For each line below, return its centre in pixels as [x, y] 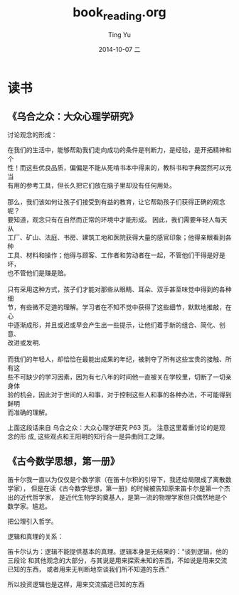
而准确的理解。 [29, 412]
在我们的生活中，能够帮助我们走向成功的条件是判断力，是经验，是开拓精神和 [119, 150]
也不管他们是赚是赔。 [38, 273]
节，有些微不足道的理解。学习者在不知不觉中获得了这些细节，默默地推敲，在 [119, 307]
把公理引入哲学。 [32, 521]
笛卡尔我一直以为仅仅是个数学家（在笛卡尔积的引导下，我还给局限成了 [110, 480]
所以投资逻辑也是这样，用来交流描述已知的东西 [76, 584]
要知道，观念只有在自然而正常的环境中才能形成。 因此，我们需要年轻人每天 [117, 220]
